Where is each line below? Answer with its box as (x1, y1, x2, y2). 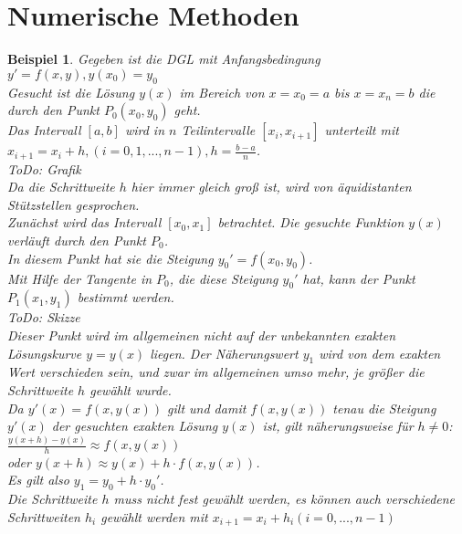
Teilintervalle (181, 120, 256, 140)
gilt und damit (167, 398, 247, 417)
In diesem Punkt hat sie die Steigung (7, 248, 214, 267)
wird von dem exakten (319, 343, 441, 362)
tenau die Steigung (332, 398, 436, 417)
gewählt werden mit (100, 507, 208, 526)
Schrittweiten (7, 507, 80, 526)
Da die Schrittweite (7, 177, 115, 196)
